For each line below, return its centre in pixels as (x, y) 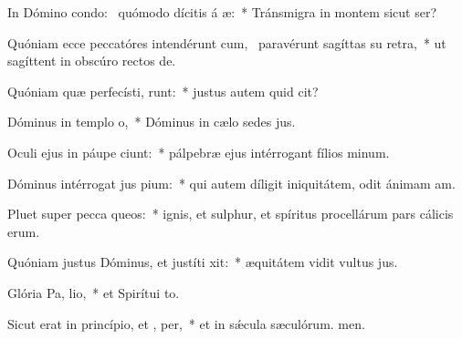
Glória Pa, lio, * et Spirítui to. (94, 292)
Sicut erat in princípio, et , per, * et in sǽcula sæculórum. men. (186, 323)
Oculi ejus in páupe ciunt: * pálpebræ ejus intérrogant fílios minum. (199, 152)
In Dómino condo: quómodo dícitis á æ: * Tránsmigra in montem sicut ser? (222, 12)
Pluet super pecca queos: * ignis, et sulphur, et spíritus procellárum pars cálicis (231, 214)
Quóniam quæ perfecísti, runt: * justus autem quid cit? (163, 91)
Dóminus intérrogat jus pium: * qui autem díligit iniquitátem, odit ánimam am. (231, 183)
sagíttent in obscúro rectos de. (92, 61)
